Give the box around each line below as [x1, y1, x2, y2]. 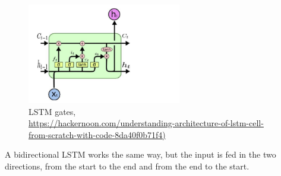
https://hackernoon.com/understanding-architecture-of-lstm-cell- [29, 117, 264, 129]
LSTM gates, [29, 105, 76, 117]
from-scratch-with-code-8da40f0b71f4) [29, 128, 166, 140]
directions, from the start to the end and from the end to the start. [5, 159, 250, 172]
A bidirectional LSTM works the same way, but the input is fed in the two [5, 148, 276, 161]
